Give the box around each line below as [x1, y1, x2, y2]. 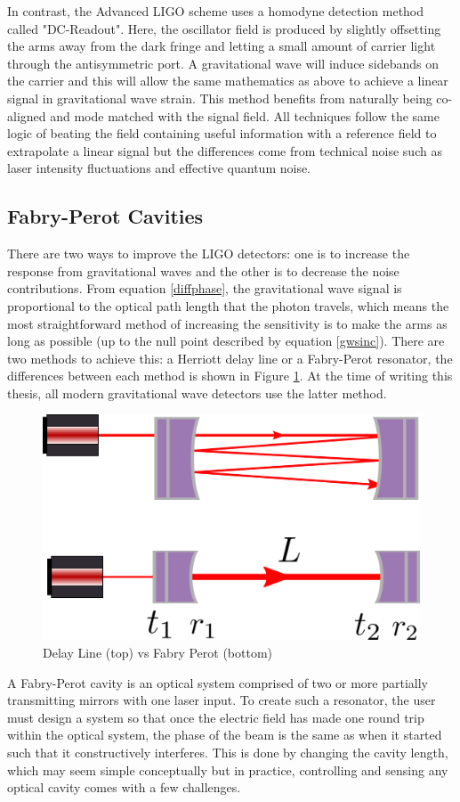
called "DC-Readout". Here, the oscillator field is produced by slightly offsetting [7, 19, 441, 37]
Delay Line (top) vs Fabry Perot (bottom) [43, 643, 273, 662]
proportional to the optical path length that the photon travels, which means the [7, 296, 449, 315]
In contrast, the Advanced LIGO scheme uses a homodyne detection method [7, 2, 424, 20]
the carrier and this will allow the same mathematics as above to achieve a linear [7, 71, 448, 90]
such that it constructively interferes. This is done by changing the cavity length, [7, 743, 448, 762]
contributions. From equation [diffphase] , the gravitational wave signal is [7, 279, 402, 298]
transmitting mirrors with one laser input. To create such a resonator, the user [7, 691, 436, 709]
